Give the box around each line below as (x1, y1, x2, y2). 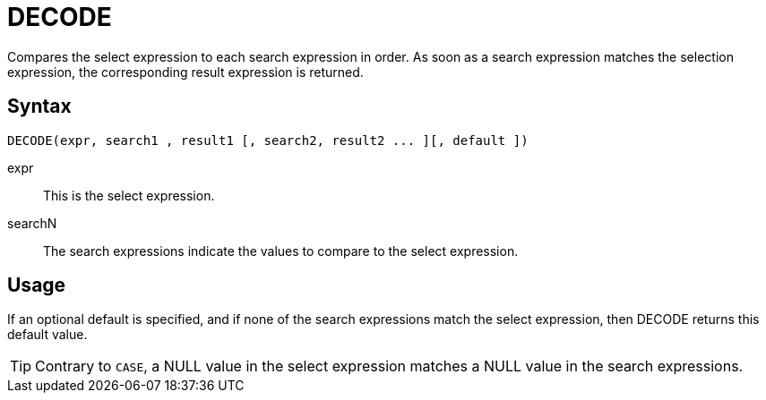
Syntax (7, 95, 72, 118)
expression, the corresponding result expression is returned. (7, 64, 364, 80)
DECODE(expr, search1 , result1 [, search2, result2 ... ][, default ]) (7, 132, 529, 148)
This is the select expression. (43, 187, 215, 203)
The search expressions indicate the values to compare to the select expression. (43, 243, 519, 259)
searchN (7, 215, 57, 231)
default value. (7, 327, 88, 343)
